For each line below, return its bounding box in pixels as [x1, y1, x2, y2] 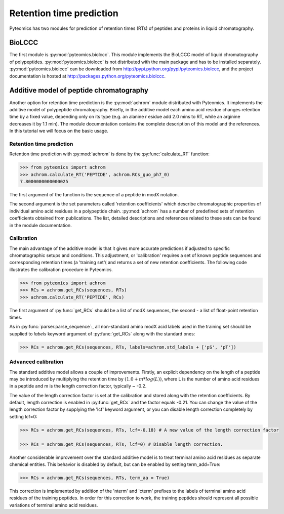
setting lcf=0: [9, 413, 37, 419]
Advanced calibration [9, 358, 64, 365]
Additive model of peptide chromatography [9, 86, 149, 95]
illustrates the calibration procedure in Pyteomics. [9, 266, 113, 273]
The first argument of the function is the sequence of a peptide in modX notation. [9, 191, 179, 197]
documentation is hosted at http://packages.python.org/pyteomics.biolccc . [9, 73, 166, 79]
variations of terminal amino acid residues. [9, 502, 98, 508]
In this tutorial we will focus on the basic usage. [9, 128, 109, 134]
